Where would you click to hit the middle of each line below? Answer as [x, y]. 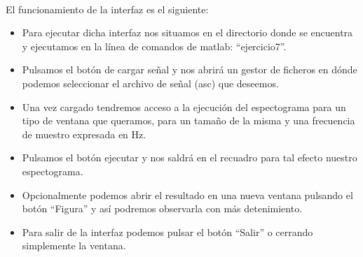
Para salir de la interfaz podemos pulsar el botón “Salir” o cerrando [167, 232]
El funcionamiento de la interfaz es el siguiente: [107, 9]
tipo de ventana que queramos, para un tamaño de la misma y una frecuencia [189, 120]
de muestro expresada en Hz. [84, 134]
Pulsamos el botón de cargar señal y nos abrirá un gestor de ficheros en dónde [190, 69]
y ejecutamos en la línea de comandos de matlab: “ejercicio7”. [154, 46]
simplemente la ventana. [74, 245]
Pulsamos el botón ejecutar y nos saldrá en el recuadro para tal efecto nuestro [190, 157]
